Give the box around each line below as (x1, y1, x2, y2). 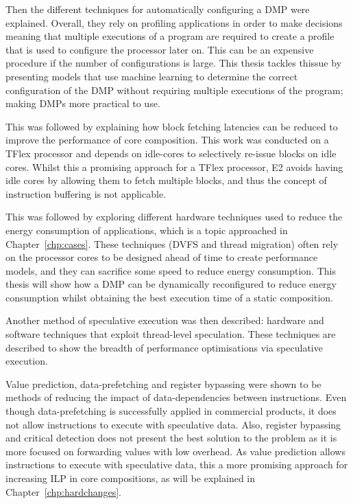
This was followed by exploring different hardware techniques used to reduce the (5, 209, 343, 224)
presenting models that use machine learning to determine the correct (5, 69, 298, 83)
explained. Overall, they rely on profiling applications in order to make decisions (5, 15, 343, 30)
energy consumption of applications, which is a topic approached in (5, 222, 288, 237)
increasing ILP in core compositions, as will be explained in (5, 471, 255, 485)
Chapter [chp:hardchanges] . (5, 484, 121, 499)
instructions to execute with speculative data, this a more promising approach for (5, 457, 348, 472)
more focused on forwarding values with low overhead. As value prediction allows (5, 444, 345, 458)
